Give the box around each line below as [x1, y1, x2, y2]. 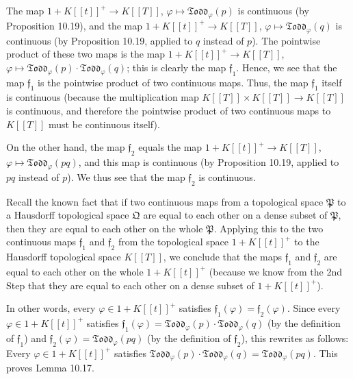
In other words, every [6, 301, 96, 315]
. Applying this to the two [213, 221, 324, 235]
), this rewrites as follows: [241, 330, 349, 345]
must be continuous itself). [49, 117, 160, 131]
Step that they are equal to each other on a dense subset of [6, 278, 254, 292]
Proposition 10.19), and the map [6, 18, 143, 32]
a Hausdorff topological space [6, 208, 129, 222]
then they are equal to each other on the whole [6, 221, 203, 235]
